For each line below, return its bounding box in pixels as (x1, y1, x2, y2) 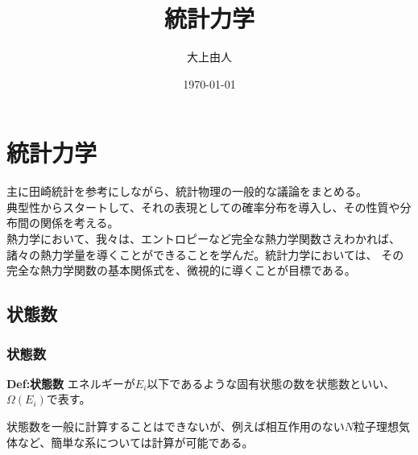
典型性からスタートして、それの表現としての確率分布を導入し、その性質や (6, 198, 400, 215)
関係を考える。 (39, 214, 119, 231)
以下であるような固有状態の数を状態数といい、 (147, 374, 395, 391)
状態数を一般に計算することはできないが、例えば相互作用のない (6, 418, 345, 434)
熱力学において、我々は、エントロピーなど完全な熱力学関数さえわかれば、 (6, 230, 400, 247)
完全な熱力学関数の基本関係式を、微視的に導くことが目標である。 (6, 262, 356, 279)
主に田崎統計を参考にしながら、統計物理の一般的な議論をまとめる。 (6, 183, 367, 200)
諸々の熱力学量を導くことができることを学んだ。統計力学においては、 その (6, 246, 404, 263)
